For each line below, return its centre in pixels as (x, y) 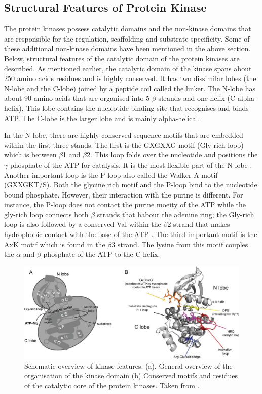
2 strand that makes (199, 224)
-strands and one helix (190, 98)
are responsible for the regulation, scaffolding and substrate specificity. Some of (127, 38)
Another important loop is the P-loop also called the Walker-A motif (111, 174)
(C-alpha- (242, 98)
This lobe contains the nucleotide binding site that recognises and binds (137, 108)
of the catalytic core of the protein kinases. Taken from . (112, 385)
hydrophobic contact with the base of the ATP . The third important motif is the (131, 234)
